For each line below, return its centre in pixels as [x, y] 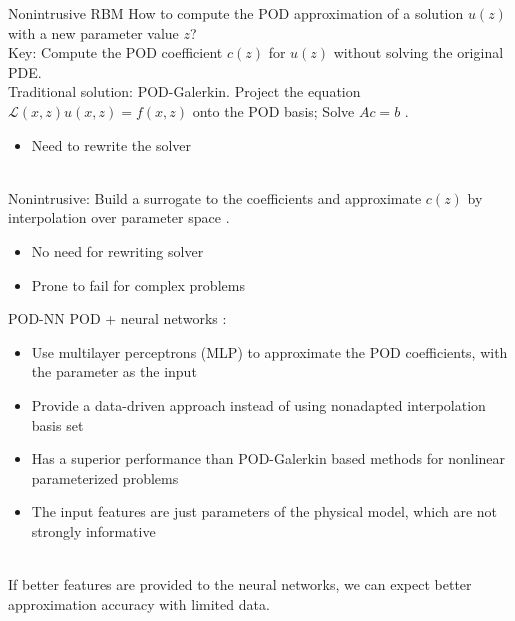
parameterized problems [105, 477]
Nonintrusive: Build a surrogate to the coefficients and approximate [215, 197]
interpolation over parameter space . [119, 217]
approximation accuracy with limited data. [139, 603]
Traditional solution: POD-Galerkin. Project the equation [184, 91]
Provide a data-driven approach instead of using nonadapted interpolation [258, 404]
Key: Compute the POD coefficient [115, 52]
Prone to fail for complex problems [138, 284]
